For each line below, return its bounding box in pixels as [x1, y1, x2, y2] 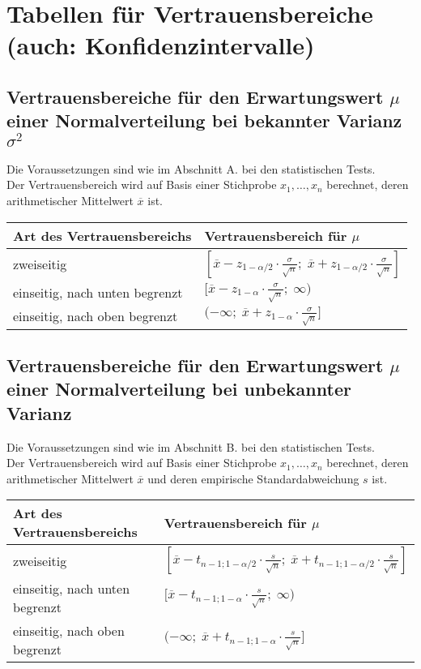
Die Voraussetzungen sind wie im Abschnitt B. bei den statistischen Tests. [6, 438, 375, 455]
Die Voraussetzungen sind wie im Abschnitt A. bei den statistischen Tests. [6, 160, 376, 177]
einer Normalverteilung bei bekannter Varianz [6, 108, 402, 133]
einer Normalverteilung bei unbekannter [6, 376, 351, 401]
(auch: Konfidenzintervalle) [6, 28, 315, 62]
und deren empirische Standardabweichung [147, 470, 359, 487]
